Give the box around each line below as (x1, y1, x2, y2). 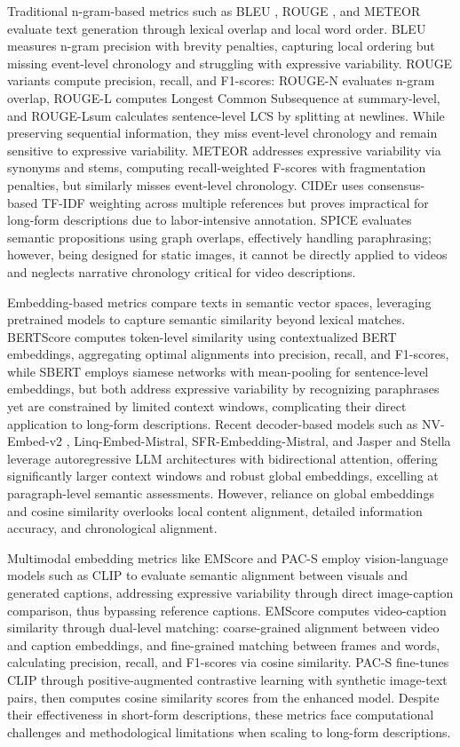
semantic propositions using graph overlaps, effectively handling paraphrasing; (7, 227, 432, 246)
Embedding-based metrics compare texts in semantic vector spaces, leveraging (7, 292, 432, 311)
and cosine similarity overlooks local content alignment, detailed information (7, 501, 423, 520)
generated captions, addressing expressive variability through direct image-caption (7, 584, 454, 601)
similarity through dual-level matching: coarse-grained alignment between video (7, 618, 440, 637)
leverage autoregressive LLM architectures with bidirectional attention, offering (7, 449, 438, 467)
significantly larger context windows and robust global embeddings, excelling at (7, 466, 439, 485)
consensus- (368, 175, 425, 194)
